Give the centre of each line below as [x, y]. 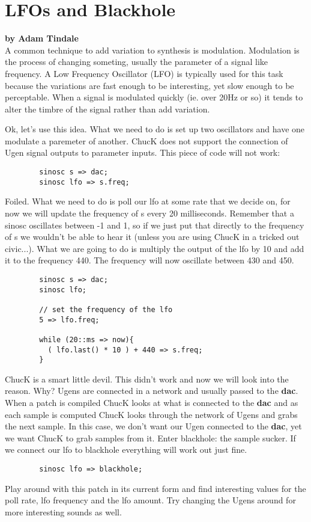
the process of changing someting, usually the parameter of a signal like [136, 62]
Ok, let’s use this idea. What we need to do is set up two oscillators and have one [155, 129]
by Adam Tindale [42, 38]
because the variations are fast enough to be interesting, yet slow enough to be [149, 85]
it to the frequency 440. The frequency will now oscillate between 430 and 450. [149, 260]
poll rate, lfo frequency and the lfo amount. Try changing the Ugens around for [150, 500]
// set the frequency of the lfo [106, 309]
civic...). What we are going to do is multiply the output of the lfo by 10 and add [155, 248]
